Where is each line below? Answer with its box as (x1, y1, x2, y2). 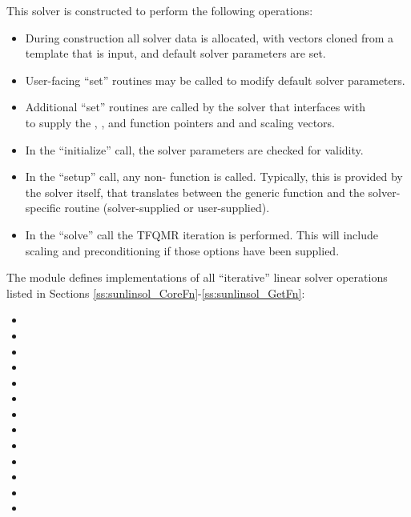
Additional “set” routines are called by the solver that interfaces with (25, 98, 366, 115)
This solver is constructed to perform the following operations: (6, 2, 313, 18)
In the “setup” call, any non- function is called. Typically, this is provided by (25, 168, 403, 185)
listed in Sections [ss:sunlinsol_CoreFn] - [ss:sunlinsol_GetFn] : (6, 284, 305, 301)
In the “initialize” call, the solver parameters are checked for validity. (25, 141, 364, 158)
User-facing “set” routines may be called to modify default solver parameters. (25, 71, 405, 88)
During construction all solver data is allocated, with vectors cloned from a (25, 29, 393, 46)
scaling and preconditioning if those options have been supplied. (25, 242, 340, 258)
